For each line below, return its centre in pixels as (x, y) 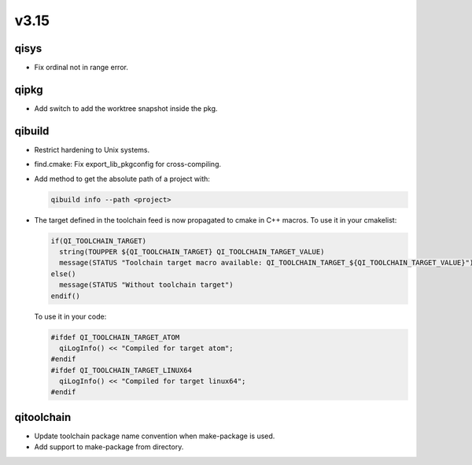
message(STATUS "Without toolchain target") (146, 285)
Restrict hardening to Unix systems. (92, 149)
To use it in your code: (70, 316)
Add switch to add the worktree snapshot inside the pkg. (126, 108)
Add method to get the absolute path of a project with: (122, 179)
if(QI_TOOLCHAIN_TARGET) (99, 241)
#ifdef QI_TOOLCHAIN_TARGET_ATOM (115, 337)
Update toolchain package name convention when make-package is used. (155, 436)
